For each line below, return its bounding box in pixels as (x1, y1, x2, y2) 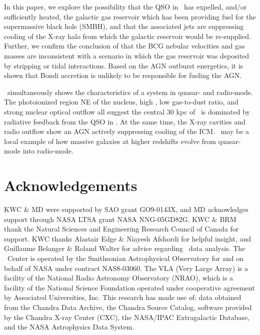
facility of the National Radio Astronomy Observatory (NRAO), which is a (4, 272, 233, 283)
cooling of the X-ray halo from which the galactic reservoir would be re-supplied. (4, 30, 251, 41)
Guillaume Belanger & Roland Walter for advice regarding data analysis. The (4, 243, 245, 253)
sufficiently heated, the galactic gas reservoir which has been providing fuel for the (4, 11, 256, 21)
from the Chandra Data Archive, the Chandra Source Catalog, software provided (4, 301, 252, 312)
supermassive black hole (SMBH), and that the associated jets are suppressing (4, 21, 244, 31)
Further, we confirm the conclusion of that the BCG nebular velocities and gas (4, 40, 245, 51)
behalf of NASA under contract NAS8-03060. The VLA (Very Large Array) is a (4, 262, 248, 273)
